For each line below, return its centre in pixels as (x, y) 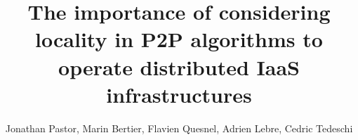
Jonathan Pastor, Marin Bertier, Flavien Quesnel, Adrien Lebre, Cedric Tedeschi (179, 128)
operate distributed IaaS (179, 66)
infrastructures (179, 94)
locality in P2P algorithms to (179, 39)
